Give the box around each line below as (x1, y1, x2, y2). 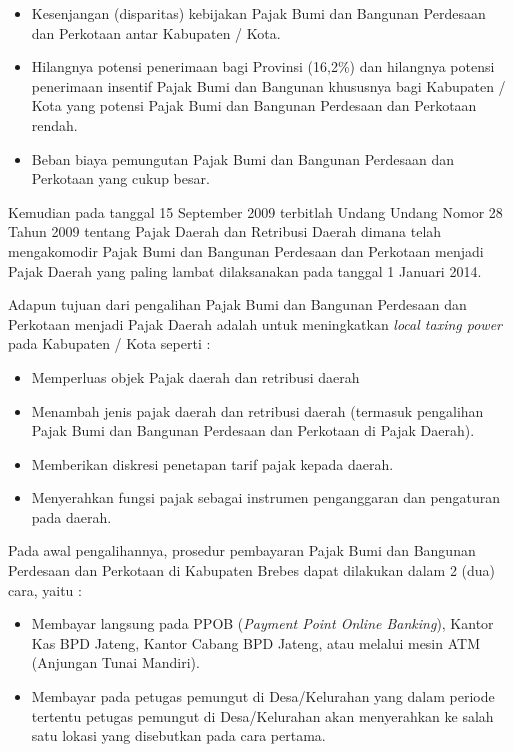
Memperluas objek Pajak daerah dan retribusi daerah (31, 366, 360, 387)
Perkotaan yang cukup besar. (31, 168, 210, 189)
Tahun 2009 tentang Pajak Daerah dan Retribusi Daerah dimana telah (8, 221, 442, 242)
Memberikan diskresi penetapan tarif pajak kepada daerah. (31, 453, 394, 474)
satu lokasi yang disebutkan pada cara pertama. (31, 725, 326, 746)
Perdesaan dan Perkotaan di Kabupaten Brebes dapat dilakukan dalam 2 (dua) (8, 560, 496, 581)
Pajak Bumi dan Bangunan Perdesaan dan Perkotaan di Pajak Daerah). (31, 420, 475, 441)
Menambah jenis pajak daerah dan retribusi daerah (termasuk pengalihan (31, 400, 484, 421)
